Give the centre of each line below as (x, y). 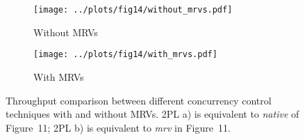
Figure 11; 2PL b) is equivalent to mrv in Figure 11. (118, 127)
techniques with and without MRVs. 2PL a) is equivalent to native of (152, 114)
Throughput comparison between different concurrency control (139, 100)
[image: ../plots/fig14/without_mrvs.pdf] (133, 10)
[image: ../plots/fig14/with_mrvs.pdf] (125, 55)
